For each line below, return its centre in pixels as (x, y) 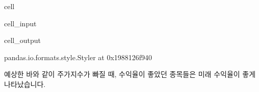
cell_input (20, 23)
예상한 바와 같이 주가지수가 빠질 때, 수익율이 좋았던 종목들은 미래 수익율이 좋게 (130, 74)
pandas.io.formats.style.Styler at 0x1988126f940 (78, 57)
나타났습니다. (25, 84)
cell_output (22, 40)
